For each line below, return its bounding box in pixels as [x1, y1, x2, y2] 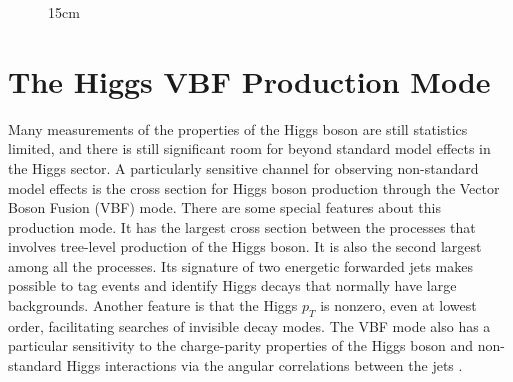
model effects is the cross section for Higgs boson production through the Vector [8, 177, 500, 198]
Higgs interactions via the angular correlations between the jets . [66, 355, 463, 376]
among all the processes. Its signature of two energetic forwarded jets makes [8, 255, 473, 276]
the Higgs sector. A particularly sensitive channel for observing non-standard [8, 157, 479, 178]
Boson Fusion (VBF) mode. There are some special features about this [8, 197, 441, 218]
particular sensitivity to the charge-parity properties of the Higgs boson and [8, 335, 473, 356]
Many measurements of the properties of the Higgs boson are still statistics [8, 118, 468, 139]
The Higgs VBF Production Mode [8, 60, 491, 101]
